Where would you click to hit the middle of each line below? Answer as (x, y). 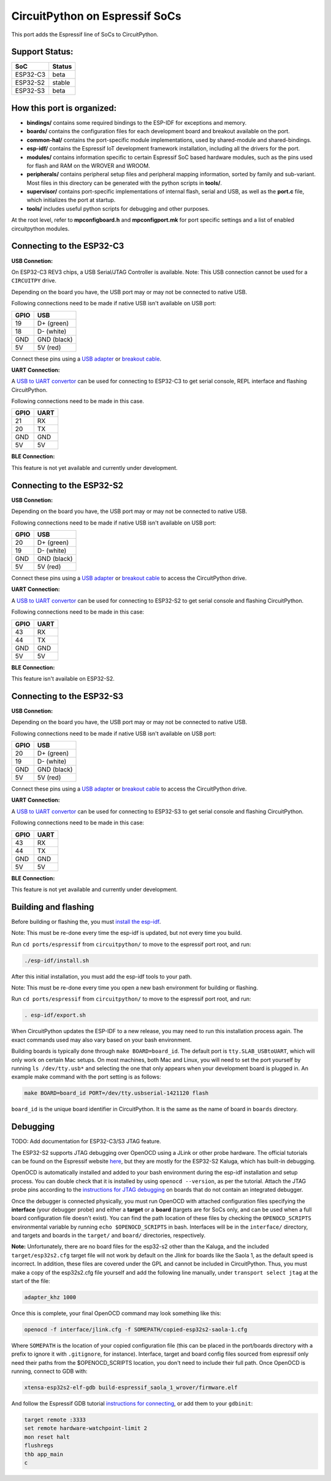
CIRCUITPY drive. (34, 281)
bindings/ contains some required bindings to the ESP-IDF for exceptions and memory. (137, 122)
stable (61, 83)
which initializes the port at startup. (71, 200)
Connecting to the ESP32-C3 (68, 246)
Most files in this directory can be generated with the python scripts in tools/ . (124, 183)
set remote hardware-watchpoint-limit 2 (86, 1428)
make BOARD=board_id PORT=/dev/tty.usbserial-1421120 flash (116, 1093)
